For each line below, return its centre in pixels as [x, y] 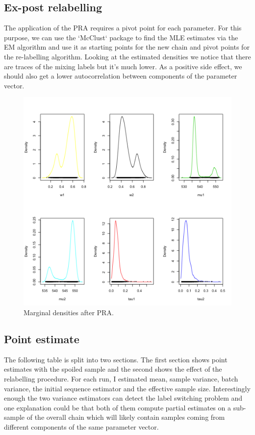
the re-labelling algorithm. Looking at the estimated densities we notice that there [127, 56]
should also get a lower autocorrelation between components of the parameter [121, 76]
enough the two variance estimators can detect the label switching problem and [123, 398]
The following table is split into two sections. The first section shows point [116, 359]
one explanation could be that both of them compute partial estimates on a [117, 407]
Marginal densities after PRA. [69, 312]
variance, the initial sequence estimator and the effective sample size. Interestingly [127, 388]
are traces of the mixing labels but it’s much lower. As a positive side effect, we [123, 66]
